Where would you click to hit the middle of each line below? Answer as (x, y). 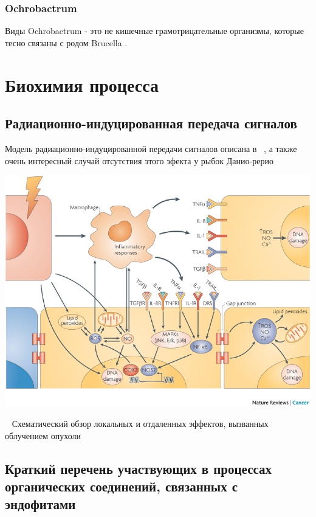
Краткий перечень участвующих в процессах (139, 468)
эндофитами (40, 504)
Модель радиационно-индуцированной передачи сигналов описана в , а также (151, 148)
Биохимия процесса (82, 84)
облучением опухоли (43, 435)
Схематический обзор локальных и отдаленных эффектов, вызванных (140, 424)
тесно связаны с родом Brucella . (66, 42)
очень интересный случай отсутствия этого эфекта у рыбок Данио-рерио (139, 160)
